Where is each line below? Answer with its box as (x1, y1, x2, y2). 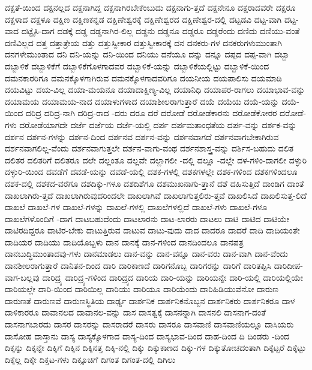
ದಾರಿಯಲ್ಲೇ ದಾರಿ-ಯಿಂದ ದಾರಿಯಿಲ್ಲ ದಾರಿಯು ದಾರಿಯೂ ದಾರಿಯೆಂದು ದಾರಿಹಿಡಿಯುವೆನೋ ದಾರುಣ (5, 283, 278, 295)
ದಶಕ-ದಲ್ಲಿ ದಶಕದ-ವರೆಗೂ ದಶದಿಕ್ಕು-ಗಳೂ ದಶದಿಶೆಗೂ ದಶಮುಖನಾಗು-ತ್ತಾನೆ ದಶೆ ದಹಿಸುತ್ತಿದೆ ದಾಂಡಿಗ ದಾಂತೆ (5, 177, 304, 189)
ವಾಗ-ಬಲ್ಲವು (5, 271, 40, 283)
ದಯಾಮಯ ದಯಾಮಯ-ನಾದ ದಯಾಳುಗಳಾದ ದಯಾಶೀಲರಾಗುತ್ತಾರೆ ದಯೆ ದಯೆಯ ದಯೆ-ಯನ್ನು (5, 95, 279, 107)
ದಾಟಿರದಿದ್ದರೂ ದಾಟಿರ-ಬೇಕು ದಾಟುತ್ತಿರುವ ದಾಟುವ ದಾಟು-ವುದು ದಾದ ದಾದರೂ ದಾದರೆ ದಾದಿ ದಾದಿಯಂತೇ (5, 224, 300, 236)
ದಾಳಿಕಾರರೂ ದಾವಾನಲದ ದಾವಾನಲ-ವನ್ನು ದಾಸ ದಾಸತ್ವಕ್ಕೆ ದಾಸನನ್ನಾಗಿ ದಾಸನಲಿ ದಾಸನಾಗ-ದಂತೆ (5, 306, 266, 319)
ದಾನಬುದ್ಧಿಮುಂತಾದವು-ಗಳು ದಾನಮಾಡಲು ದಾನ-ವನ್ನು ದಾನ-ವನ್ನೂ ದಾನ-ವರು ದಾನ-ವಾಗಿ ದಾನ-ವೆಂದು (5, 247, 288, 260)
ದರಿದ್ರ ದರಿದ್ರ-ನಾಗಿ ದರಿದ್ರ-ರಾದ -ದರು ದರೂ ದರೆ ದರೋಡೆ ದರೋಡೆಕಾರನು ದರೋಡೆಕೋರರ (25, 107, 277, 119)
